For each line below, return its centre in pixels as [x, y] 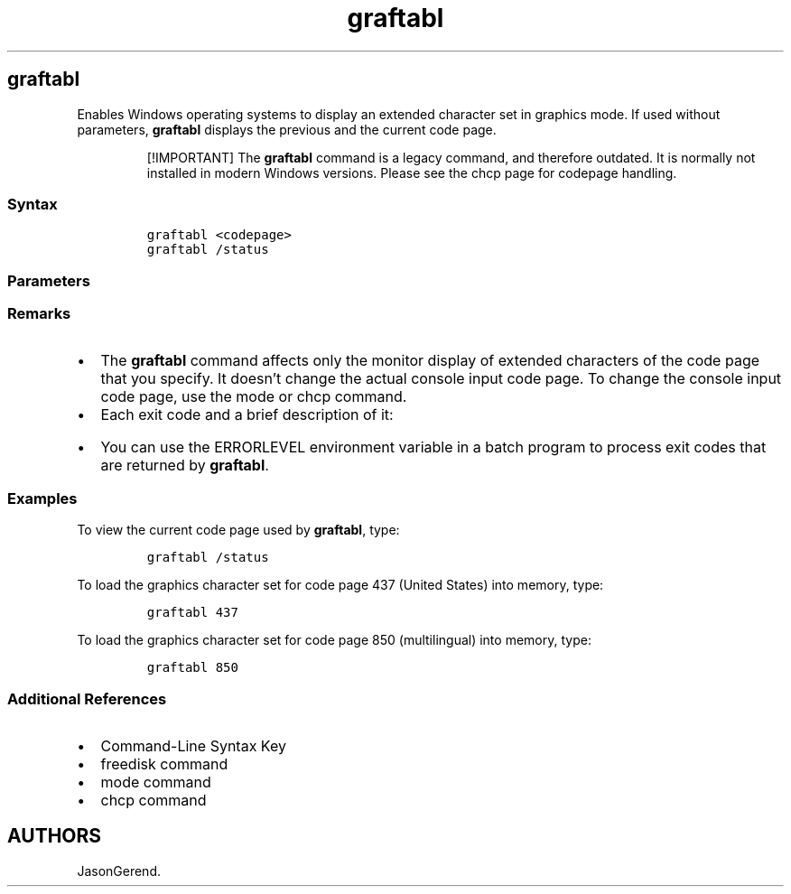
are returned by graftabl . [185, 466]
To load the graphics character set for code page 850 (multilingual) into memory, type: [334, 640]
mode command [156, 782]
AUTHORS [55, 836]
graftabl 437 [192, 613]
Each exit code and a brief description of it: [247, 415]
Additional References [87, 698]
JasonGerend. [119, 871]
